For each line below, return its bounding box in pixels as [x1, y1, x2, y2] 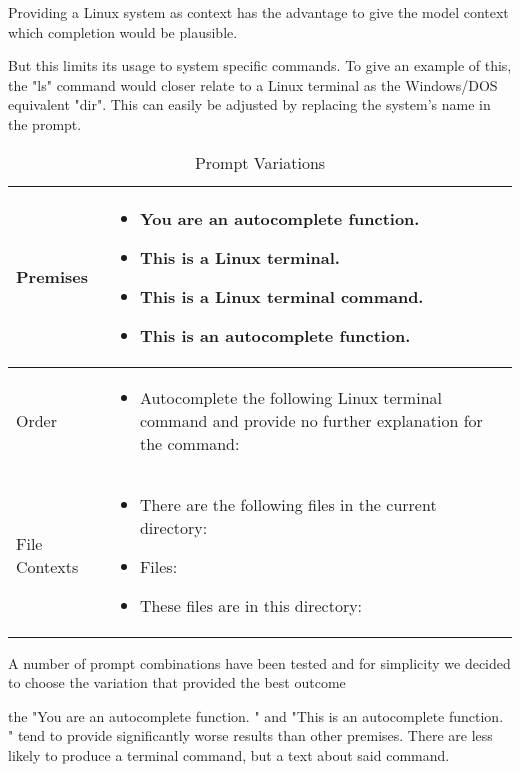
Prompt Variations [194, 150, 326, 174]
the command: [139, 431, 240, 455]
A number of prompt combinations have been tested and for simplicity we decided [8, 652, 511, 673]
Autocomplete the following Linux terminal [139, 385, 442, 409]
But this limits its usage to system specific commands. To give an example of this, [8, 55, 512, 76]
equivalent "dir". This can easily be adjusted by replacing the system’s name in [8, 94, 491, 115]
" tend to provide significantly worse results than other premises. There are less [8, 725, 493, 746]
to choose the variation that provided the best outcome [8, 672, 346, 693]
